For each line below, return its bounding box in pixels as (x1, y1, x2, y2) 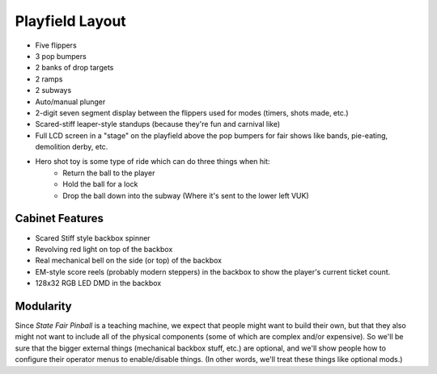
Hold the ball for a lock (62, 179, 138, 189)
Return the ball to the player (62, 168, 155, 178)
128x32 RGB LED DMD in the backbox (35, 279, 162, 288)
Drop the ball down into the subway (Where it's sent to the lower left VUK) (62, 191, 309, 200)
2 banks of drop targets (35, 63, 114, 73)
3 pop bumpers (35, 51, 87, 61)
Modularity (15, 299, 72, 313)
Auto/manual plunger (35, 97, 106, 107)
